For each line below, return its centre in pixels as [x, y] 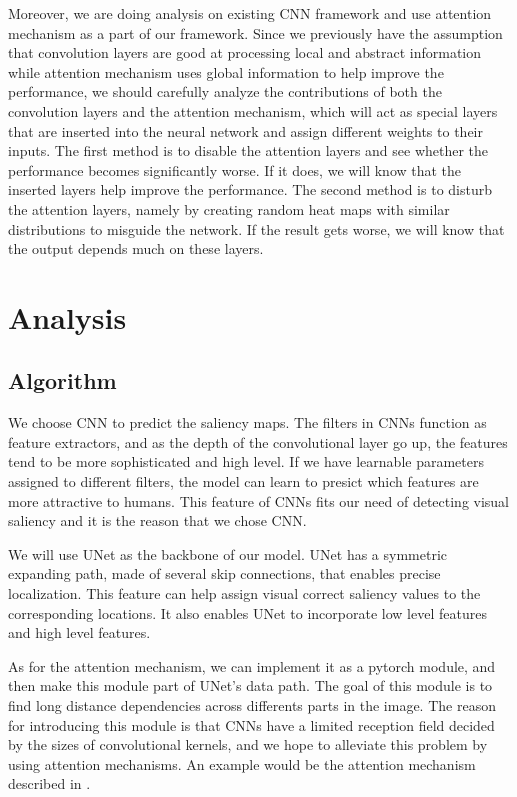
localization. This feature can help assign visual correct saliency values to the [244, 593]
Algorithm [62, 380]
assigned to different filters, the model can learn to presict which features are [243, 481]
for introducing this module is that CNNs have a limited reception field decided [251, 724]
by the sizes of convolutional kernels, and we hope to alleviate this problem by [248, 744]
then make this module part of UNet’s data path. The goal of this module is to [250, 685]
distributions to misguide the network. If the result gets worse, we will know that [256, 228]
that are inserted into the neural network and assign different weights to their [245, 130]
